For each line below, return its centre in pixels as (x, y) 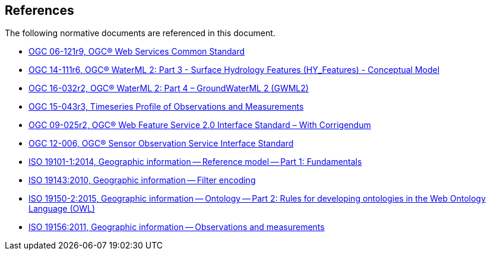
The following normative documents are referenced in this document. (140, 33)
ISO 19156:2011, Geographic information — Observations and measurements (177, 227)
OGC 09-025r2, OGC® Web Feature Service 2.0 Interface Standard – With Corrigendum (200, 125)
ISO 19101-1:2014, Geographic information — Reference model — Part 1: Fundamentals (195, 162)
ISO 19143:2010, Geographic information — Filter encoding (142, 180)
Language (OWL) (62, 209)
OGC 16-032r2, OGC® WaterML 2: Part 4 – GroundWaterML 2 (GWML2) (169, 88)
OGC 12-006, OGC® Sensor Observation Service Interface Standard (161, 144)
